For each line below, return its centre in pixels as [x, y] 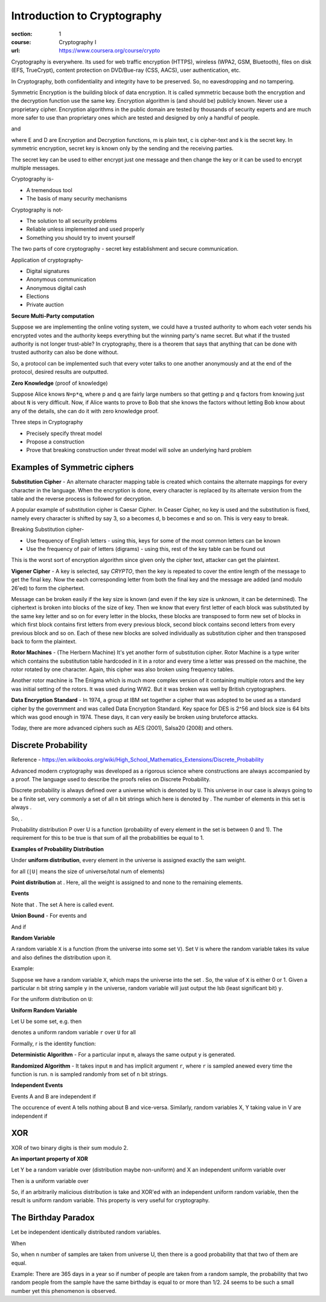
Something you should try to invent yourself [81, 237]
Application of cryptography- [47, 260]
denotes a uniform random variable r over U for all [73, 1033]
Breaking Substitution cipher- [48, 529]
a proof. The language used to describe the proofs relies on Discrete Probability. [111, 779]
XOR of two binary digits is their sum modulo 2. [70, 1147]
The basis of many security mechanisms [77, 199]
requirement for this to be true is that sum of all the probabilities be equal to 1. [108, 838]
